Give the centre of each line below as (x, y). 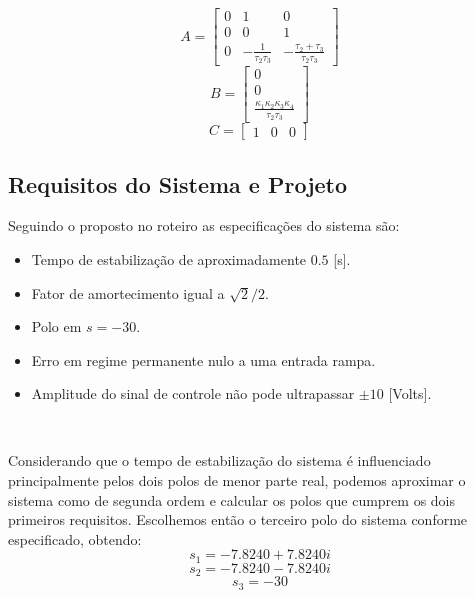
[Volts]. (410, 393)
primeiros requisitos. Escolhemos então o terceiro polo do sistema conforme (238, 519)
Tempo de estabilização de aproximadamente (169, 258)
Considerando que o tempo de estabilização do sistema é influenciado (219, 460)
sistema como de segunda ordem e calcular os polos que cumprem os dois (232, 499)
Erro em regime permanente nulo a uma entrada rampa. (203, 359)
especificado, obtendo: (75, 538)
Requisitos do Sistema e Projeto (178, 183)
